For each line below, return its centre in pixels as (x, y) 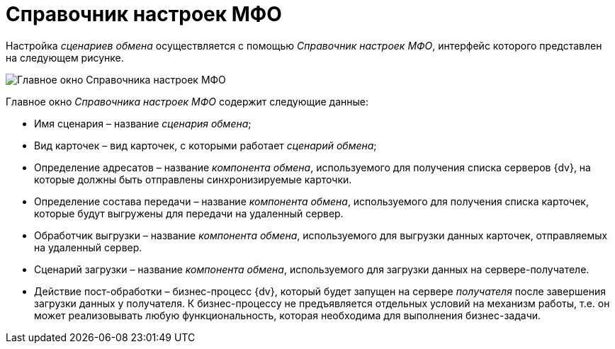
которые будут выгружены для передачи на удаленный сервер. (189, 213)
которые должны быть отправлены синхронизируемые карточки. (193, 179)
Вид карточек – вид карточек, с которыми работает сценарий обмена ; (205, 145)
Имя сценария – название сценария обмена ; (143, 123)
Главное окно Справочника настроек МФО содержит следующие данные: (187, 101)
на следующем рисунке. (65, 57)
